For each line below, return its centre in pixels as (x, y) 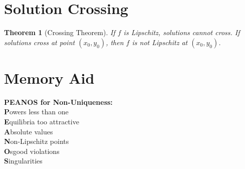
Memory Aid (49, 77)
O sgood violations (32, 151)
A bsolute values (29, 131)
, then (115, 42)
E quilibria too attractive (42, 122)
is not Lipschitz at (160, 42)
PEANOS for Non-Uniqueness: (58, 102)
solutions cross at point (40, 42)
